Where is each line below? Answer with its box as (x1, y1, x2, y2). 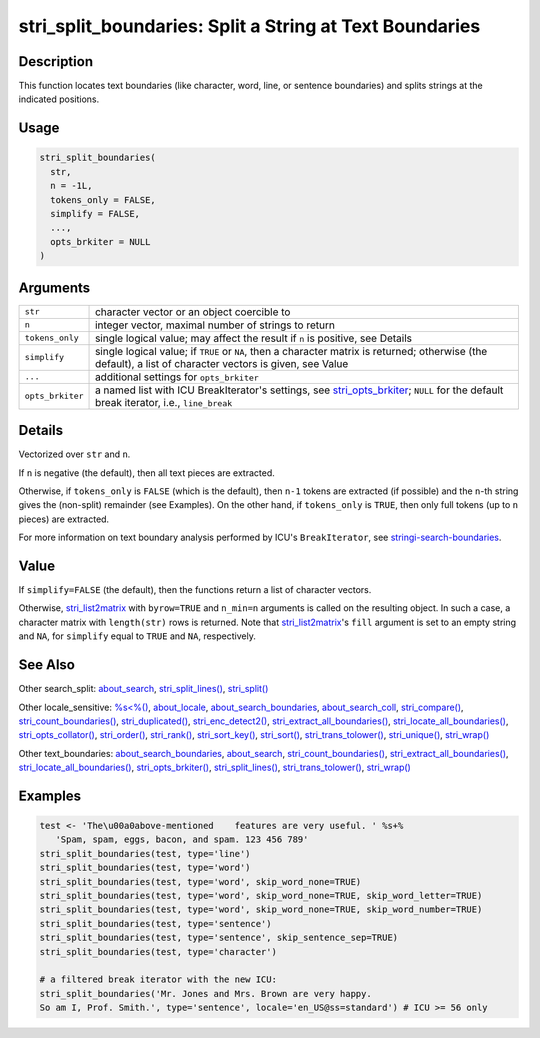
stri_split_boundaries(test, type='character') (39, 946, 277, 957)
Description (18, 53, 94, 70)
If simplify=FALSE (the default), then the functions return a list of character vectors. (18, 584, 372, 596)
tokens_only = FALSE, (50, 194, 157, 205)
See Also (18, 656, 75, 674)
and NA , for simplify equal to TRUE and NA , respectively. (18, 630, 257, 642)
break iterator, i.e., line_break (95, 395, 233, 409)
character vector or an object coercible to (95, 305, 291, 319)
